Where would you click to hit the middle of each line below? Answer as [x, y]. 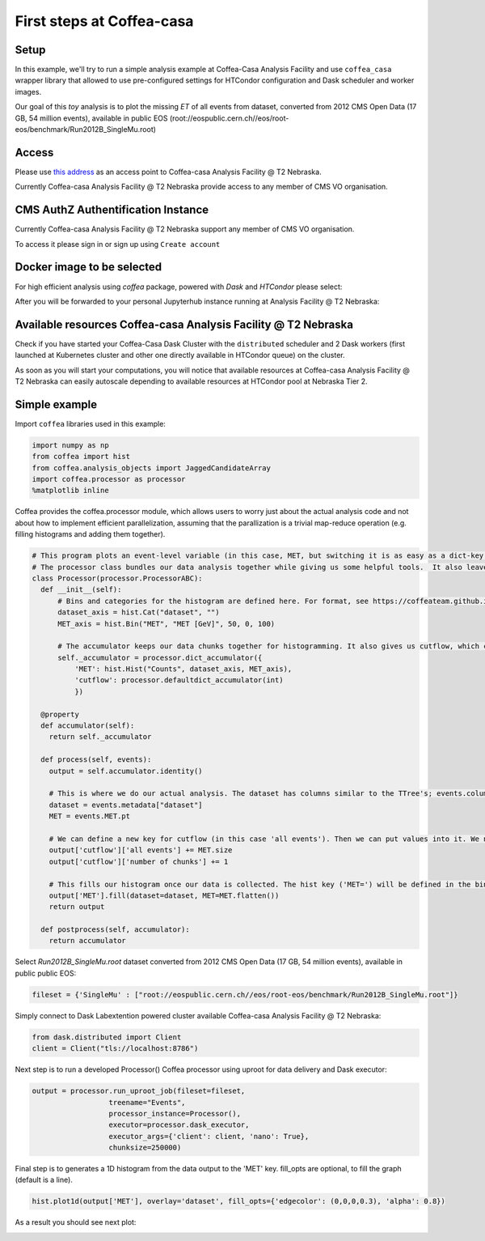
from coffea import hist [81, 457]
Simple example [56, 404]
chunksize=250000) [145, 1148]
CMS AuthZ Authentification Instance [112, 210]
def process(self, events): [96, 760]
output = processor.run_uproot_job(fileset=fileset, [139, 1091]
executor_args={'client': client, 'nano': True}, [209, 1136]
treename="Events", [147, 1102]
